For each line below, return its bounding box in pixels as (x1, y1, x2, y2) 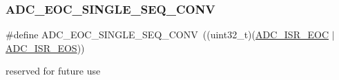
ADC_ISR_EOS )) (6, 40, 85, 55)
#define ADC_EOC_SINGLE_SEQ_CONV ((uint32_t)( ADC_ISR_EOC (6, 27, 329, 42)
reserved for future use (6, 64, 101, 78)
